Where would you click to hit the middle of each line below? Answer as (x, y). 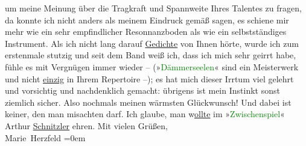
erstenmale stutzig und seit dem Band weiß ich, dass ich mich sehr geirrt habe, (151, 55)
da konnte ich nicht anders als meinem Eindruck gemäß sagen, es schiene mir (147, 20)
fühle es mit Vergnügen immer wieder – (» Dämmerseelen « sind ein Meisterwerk (152, 66)
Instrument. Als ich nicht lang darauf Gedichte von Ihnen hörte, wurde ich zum (152, 43)
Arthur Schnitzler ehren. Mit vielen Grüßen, (86, 125)
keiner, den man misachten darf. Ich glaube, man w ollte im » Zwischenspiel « (145, 114)
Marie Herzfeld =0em (45, 137)
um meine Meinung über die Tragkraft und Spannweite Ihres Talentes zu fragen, (153, 8)
